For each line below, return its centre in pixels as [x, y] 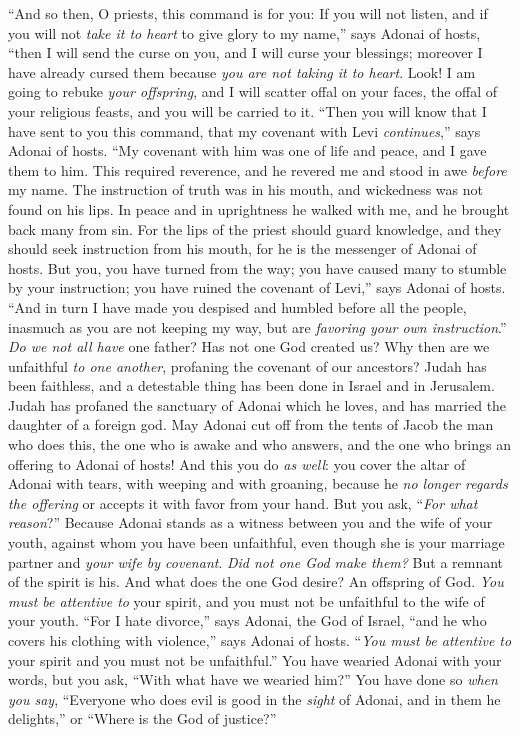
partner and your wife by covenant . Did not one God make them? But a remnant [256, 561]
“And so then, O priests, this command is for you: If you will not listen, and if [248, 13]
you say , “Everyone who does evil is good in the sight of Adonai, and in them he [254, 698]
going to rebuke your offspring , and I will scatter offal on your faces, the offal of [253, 91]
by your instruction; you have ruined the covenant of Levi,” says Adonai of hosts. [257, 287]
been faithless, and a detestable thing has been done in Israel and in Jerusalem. [251, 385]
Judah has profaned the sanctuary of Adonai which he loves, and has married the [257, 404]
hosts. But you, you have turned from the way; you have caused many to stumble [257, 267]
